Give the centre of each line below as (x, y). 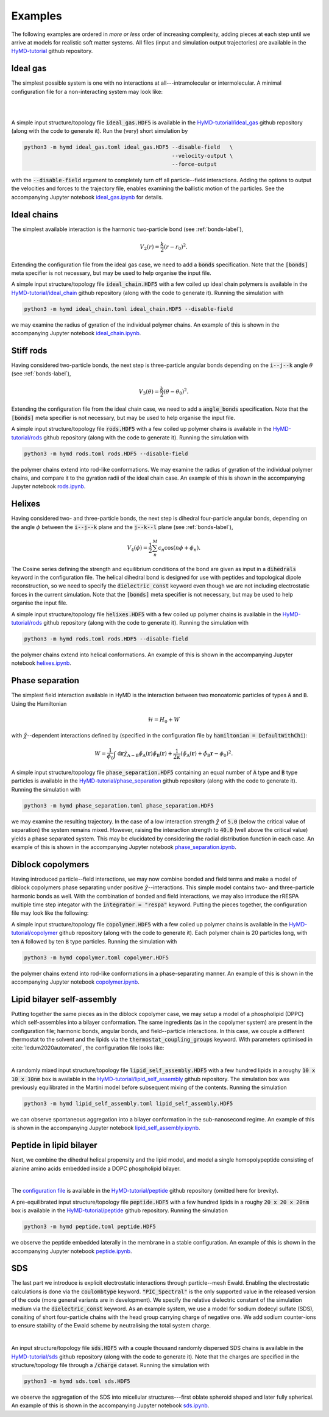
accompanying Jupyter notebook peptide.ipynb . (72, 1251)
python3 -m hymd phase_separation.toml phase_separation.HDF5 (119, 805)
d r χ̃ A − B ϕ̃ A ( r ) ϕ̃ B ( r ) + (145, 755)
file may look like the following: (50, 913)
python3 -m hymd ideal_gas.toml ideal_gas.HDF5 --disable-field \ (129, 147)
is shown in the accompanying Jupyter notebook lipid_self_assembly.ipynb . (106, 1128)
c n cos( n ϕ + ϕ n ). (179, 549)
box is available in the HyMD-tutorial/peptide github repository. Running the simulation (120, 1210)
